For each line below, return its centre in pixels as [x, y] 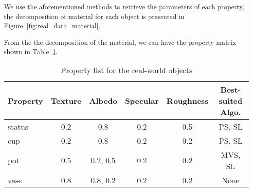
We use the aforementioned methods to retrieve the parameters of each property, [124, 6]
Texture [66, 100]
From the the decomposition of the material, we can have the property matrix [120, 42]
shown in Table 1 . [31, 51]
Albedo [103, 100]
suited [231, 100]
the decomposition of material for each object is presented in [94, 16]
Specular [142, 100]
